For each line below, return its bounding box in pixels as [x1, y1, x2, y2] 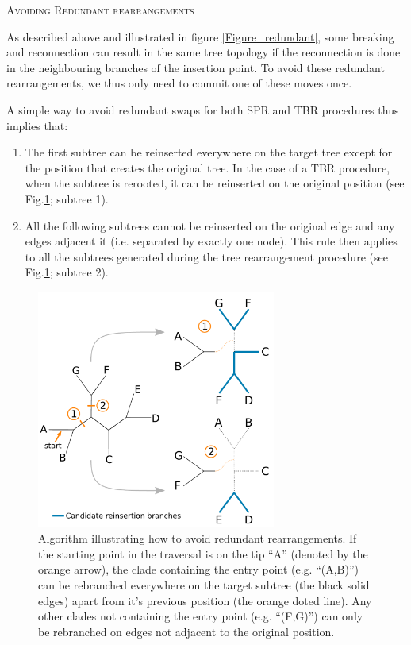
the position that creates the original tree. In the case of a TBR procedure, [25, 159, 390, 176]
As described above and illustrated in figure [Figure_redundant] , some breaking [6, 28, 394, 44]
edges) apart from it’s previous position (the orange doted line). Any [38, 592, 372, 608]
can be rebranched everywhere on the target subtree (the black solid [38, 577, 370, 593]
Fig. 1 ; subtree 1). [25, 190, 109, 207]
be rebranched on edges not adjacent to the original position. [38, 623, 335, 639]
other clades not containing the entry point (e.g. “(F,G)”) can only [38, 608, 363, 624]
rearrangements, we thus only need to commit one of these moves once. [6, 75, 352, 91]
